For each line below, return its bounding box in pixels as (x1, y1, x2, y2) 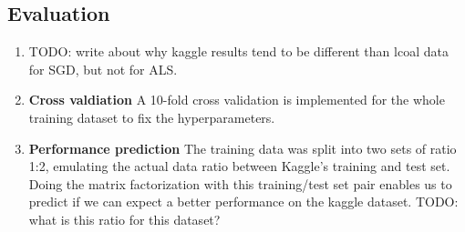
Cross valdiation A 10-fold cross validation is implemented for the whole (28, 90, 445, 109)
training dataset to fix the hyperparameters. (28, 107, 275, 126)
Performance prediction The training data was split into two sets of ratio (28, 138, 457, 157)
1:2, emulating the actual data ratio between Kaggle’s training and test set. (28, 156, 450, 176)
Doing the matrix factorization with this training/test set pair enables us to (28, 174, 452, 193)
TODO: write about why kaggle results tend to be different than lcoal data (28, 42, 449, 61)
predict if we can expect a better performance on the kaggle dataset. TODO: (28, 192, 459, 211)
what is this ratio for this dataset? (28, 209, 221, 228)
